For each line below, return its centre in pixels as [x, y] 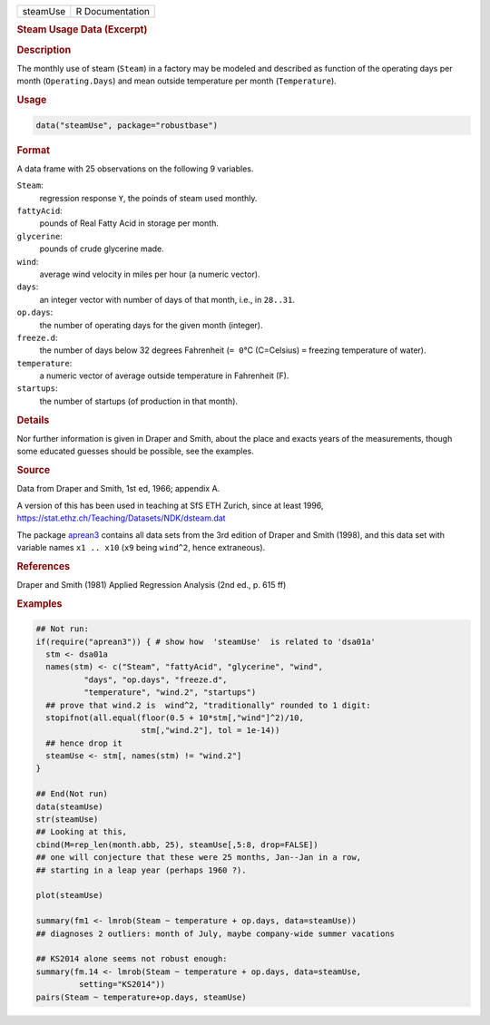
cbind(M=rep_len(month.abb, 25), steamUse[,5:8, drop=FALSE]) [177, 844]
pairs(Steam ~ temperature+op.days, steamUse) [141, 997]
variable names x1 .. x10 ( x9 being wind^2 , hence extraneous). [141, 547]
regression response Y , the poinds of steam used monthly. [148, 198]
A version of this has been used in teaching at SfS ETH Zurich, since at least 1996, [170, 505]
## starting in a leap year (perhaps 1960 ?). [141, 870]
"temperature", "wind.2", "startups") [170, 693]
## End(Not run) [72, 794]
